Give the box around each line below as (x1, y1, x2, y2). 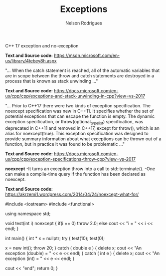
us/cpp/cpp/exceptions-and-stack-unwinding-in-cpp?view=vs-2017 (5, 93, 146, 99)
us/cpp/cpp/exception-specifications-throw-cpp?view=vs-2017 (5, 156, 136, 162)
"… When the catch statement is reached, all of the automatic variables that (5, 67, 160, 73)
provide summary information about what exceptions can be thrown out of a (5, 136, 162, 142)
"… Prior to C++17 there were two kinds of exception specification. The (5, 102, 151, 108)
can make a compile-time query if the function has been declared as (5, 171, 146, 177)
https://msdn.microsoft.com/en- (54, 52, 120, 58)
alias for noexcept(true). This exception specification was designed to (5, 130, 149, 136)
